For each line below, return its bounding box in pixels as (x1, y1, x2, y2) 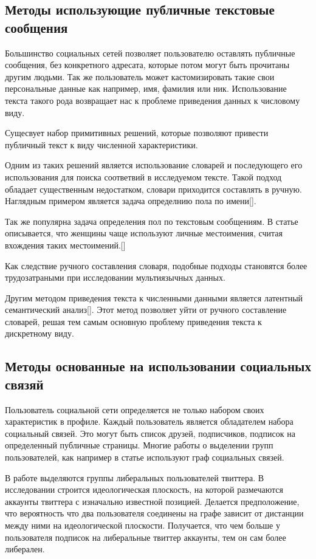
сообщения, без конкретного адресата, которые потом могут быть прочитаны (5, 58, 290, 71)
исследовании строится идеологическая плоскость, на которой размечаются (5, 483, 283, 496)
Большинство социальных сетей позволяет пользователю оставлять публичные (5, 46, 295, 59)
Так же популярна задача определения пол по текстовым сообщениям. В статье (5, 214, 298, 227)
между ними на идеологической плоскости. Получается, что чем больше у (5, 519, 280, 531)
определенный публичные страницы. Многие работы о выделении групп (5, 439, 273, 451)
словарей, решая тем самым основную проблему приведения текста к (5, 315, 262, 328)
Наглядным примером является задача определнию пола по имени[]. (5, 194, 256, 207)
